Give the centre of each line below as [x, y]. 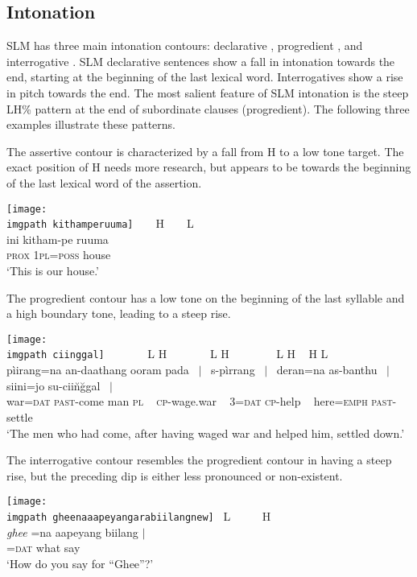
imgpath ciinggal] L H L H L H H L [167, 354]
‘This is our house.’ [53, 271]
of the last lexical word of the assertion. [104, 182]
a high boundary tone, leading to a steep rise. [119, 313]
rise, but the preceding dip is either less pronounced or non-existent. [175, 475]
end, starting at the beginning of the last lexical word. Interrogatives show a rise [205, 77]
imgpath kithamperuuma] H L [100, 223]
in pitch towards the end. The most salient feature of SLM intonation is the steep [208, 92]
